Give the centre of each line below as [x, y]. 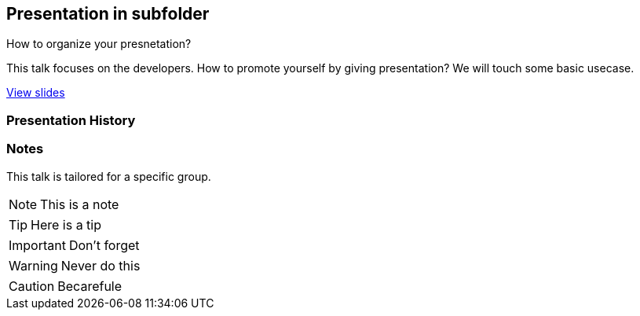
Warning [33, 265]
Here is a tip [66, 224]
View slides [36, 93]
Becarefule [90, 286]
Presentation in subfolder [108, 14]
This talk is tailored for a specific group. [109, 176]
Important [37, 245]
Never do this [101, 265]
